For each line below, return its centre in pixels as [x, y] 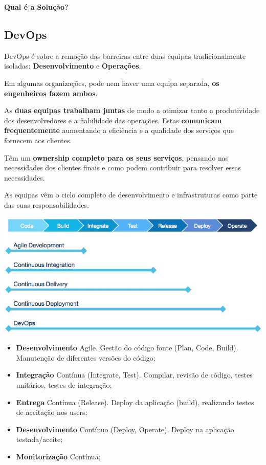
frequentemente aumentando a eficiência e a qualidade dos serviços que [119, 130]
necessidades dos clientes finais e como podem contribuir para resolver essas [123, 168]
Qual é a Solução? [36, 7]
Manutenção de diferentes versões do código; [86, 357]
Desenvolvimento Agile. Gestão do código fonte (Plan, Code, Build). [127, 348]
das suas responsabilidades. [47, 204]
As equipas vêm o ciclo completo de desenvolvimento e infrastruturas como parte [131, 195]
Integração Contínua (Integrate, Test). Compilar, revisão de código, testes [134, 375]
